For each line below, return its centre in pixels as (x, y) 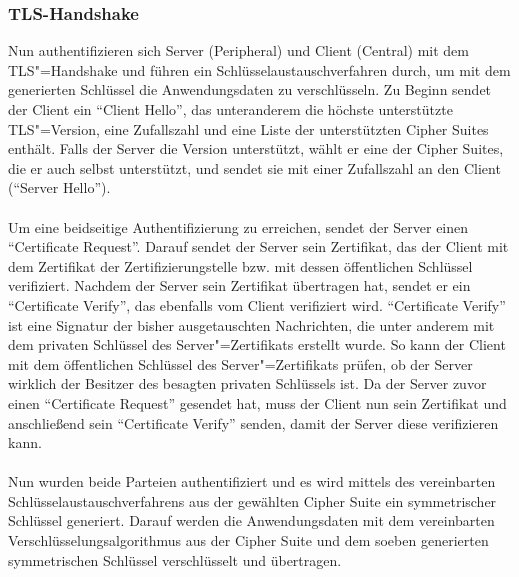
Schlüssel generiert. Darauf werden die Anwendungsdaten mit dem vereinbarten (251, 520)
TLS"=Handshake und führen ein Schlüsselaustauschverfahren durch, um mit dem (259, 69)
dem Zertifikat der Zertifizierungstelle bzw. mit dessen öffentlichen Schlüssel (240, 265)
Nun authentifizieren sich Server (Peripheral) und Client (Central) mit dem (238, 50)
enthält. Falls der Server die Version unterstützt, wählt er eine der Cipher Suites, (256, 148)
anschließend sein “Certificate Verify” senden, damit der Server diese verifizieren (253, 422)
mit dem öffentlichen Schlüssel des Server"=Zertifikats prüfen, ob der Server (240, 363)
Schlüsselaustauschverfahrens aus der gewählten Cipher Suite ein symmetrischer (252, 500)
